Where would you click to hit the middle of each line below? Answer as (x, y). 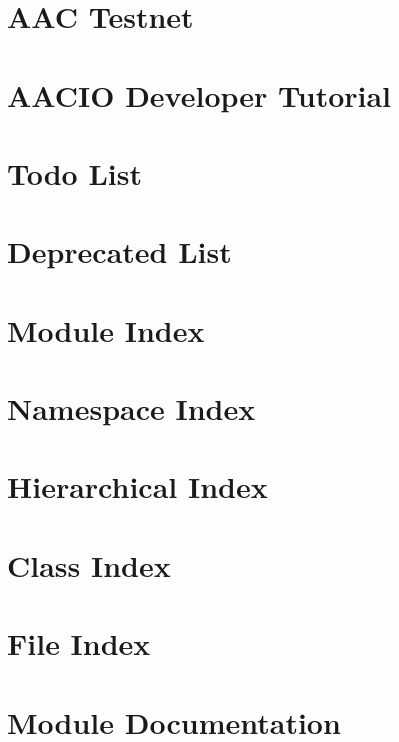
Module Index (106, 329)
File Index (79, 643)
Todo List (74, 172)
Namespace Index (131, 408)
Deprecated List (119, 251)
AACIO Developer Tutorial (199, 94)
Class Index (89, 564)
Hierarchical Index (137, 486)
